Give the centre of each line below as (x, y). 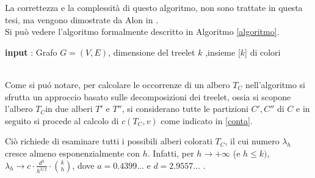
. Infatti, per (171, 153)
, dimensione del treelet (152, 52)
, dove (83, 165)
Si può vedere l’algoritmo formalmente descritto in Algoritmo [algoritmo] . (142, 32)
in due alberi (69, 109)
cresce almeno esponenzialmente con (73, 153)
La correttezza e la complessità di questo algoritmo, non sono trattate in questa (154, 7)
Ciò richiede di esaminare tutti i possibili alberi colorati (109, 141)
